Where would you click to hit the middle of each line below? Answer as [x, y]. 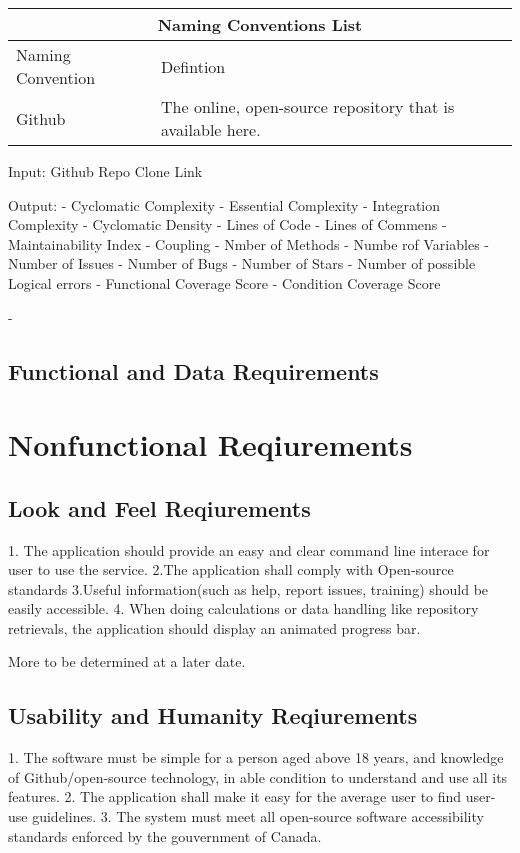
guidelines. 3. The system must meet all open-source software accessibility [258, 816]
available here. [211, 129]
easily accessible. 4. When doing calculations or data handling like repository [243, 608]
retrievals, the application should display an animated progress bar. [214, 627]
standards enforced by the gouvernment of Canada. [165, 835]
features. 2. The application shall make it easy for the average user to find [235, 796]
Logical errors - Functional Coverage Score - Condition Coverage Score [224, 282]
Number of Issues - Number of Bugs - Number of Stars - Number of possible [242, 263]
